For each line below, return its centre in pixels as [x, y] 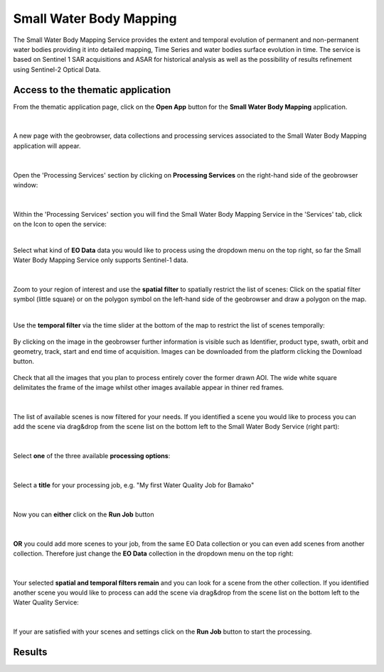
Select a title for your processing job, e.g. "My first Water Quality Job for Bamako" [134, 485]
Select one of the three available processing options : [92, 456]
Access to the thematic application [92, 90]
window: [26, 185]
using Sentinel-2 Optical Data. [57, 69]
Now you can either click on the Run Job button [84, 514]
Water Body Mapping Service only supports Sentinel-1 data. [101, 260]
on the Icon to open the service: [60, 224]
